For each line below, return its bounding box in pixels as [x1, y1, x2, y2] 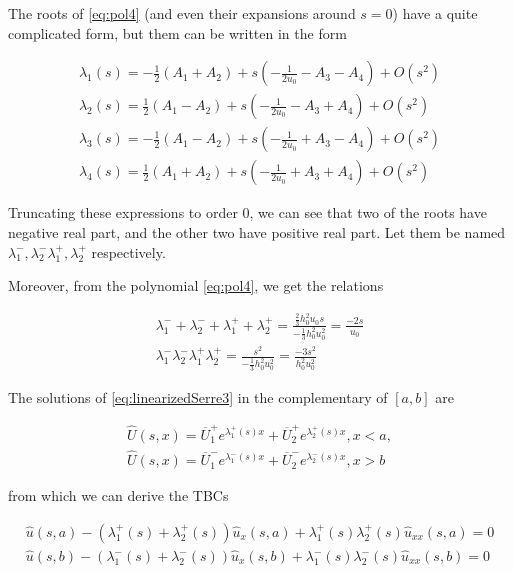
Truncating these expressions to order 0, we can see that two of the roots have [8, 202, 487, 223]
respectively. [91, 241, 166, 262]
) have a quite [392, 3, 478, 23]
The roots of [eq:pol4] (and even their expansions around [8, 3, 356, 23]
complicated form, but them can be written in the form [8, 22, 347, 43]
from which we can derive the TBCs [8, 485, 229, 506]
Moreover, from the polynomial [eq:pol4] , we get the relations [8, 275, 384, 296]
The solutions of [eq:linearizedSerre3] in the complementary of [8, 386, 388, 407]
